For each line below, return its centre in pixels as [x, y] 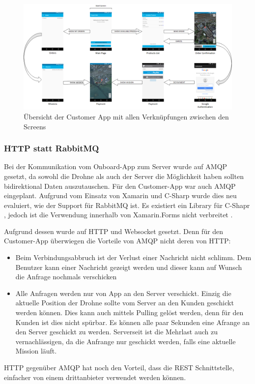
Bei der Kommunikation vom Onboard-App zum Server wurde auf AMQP [116, 166]
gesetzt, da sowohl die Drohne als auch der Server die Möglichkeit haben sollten [124, 176]
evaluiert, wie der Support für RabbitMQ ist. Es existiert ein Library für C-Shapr [127, 205]
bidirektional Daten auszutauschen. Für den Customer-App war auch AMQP [120, 186]
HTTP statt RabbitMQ [52, 148]
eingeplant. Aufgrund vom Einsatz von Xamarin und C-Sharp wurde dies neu [120, 195]
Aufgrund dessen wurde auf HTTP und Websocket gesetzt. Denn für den [114, 231]
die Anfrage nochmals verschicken [66, 277]
